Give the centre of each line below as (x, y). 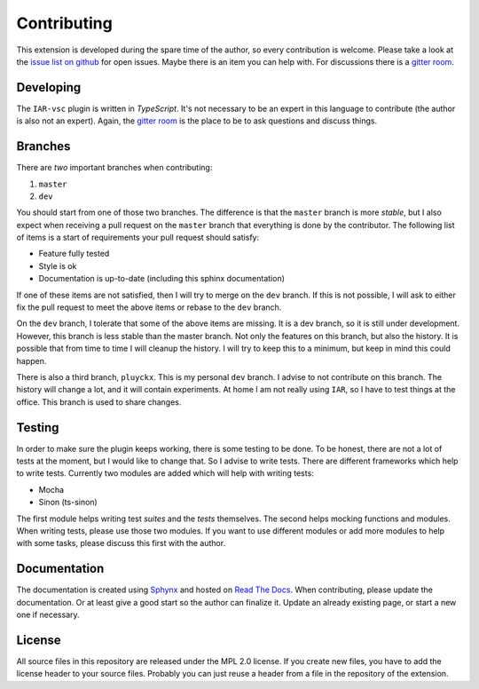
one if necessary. (48, 615)
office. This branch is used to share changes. (99, 402)
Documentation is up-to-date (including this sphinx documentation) (162, 279)
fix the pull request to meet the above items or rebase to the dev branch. (149, 307)
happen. (31, 360)
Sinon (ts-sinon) (68, 503)
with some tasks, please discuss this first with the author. (121, 543)
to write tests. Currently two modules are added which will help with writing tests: (165, 473)
